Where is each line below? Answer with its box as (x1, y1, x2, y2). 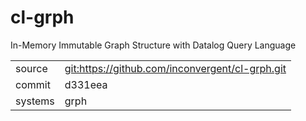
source (15, 61, 48, 75)
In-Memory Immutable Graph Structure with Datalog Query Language (10, 39, 297, 51)
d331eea (64, 77, 108, 91)
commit (15, 77, 51, 91)
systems (15, 94, 55, 108)
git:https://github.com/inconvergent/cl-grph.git (64, 61, 287, 75)
